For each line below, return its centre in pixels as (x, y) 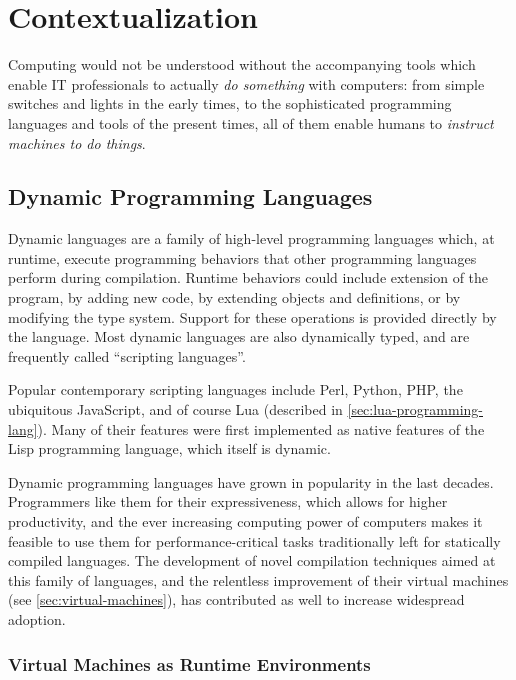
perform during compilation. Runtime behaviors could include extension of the (248, 277)
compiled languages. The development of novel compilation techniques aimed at (252, 560)
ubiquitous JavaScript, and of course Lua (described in (175, 409)
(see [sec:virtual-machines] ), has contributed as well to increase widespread (236, 599)
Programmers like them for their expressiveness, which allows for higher (228, 501)
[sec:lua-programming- (415, 409)
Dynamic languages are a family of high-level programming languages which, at (251, 238)
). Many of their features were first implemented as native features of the (261, 428)
